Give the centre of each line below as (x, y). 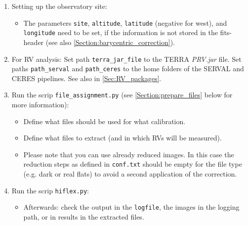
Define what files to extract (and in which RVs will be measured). (123, 138)
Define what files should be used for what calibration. (104, 121)
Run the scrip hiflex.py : (50, 190)
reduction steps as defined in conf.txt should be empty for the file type (133, 164)
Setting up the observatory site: (59, 6)
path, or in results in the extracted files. (84, 217)
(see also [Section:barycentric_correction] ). (110, 42)
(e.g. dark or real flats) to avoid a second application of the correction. (130, 174)
